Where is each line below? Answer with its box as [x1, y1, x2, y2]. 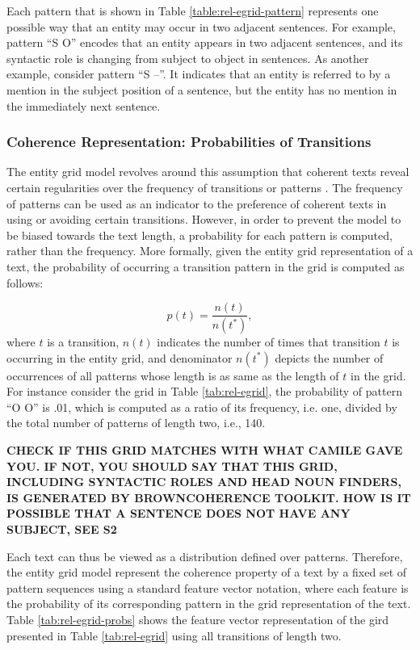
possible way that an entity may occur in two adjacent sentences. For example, [6, 18, 396, 35]
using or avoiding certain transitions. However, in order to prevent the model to [6, 211, 401, 228]
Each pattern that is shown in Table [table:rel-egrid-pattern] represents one [6, 2, 379, 19]
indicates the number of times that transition [157, 333, 380, 350]
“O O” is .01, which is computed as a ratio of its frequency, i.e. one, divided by [6, 398, 397, 415]
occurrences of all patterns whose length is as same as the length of [6, 367, 339, 384]
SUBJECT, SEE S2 [6, 520, 117, 537]
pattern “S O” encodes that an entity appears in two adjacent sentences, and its [6, 34, 403, 51]
